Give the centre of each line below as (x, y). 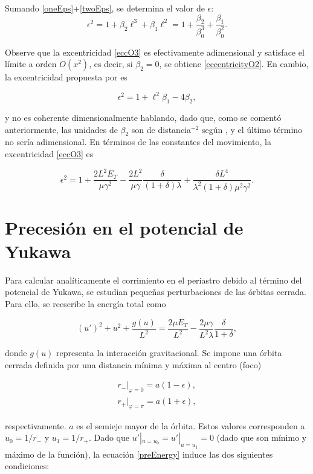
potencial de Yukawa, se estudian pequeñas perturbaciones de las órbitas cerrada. (156, 292)
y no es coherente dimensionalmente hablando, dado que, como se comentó (143, 118)
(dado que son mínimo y (262, 437)
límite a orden (31, 64)
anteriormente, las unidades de (61, 129)
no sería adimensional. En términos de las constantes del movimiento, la (138, 142)
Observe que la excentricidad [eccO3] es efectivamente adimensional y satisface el (155, 52)
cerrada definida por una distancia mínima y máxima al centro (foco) (133, 364)
